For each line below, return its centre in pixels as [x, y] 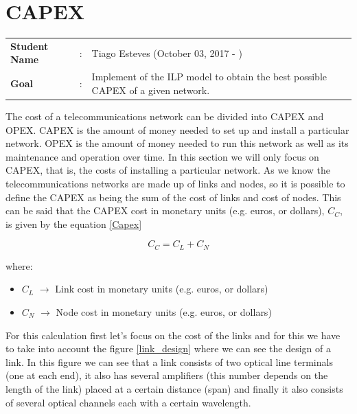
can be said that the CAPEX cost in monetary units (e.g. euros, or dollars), [165, 210]
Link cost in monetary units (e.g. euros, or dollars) [162, 289]
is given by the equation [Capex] [74, 223]
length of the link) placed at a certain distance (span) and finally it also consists [174, 388]
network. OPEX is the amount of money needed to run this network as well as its [177, 143]
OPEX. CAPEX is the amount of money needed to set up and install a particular [177, 129]
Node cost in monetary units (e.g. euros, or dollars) [164, 311]
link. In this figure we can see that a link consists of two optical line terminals [169, 361]
